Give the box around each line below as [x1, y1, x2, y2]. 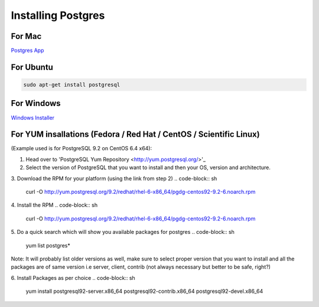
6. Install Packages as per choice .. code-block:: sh [11, 274, 135, 281]
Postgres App [11, 47, 44, 54]
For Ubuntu [11, 62, 53, 72]
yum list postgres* [25, 242, 71, 249]
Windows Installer [11, 114, 55, 121]
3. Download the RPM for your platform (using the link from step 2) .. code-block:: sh [11, 174, 217, 182]
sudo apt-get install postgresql [23, 81, 121, 88]
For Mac [11, 31, 42, 41]
